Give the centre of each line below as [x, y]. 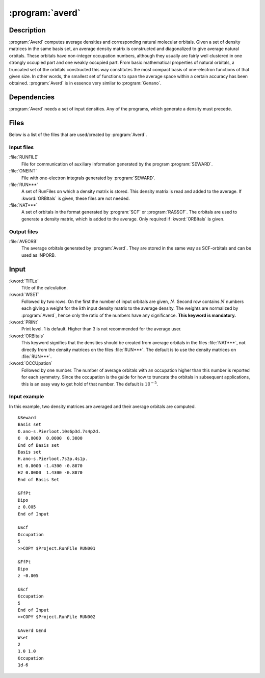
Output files [24, 232]
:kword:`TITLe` [24, 281]
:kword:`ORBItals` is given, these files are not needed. [76, 198]
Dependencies [32, 97]
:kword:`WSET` [24, 295]
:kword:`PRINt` [24, 322]
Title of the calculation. [45, 288]
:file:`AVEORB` [23, 242]
